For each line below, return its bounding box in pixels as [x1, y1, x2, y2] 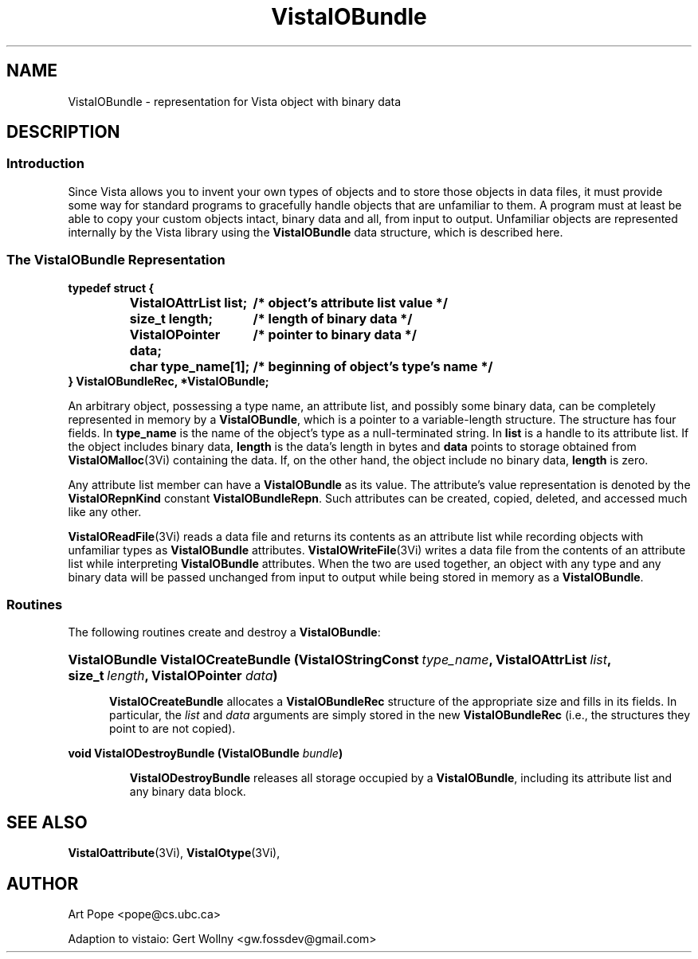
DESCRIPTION [6, 122, 120, 143]
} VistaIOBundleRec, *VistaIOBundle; [68, 374, 269, 388]
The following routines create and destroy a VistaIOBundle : [68, 625, 381, 640]
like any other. [68, 504, 142, 519]
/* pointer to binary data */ [253, 326, 417, 342]
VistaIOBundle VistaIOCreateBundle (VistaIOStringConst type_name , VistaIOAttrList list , [68, 652, 611, 668]
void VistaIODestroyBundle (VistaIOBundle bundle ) [68, 746, 343, 761]
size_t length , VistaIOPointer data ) [68, 667, 278, 684]
